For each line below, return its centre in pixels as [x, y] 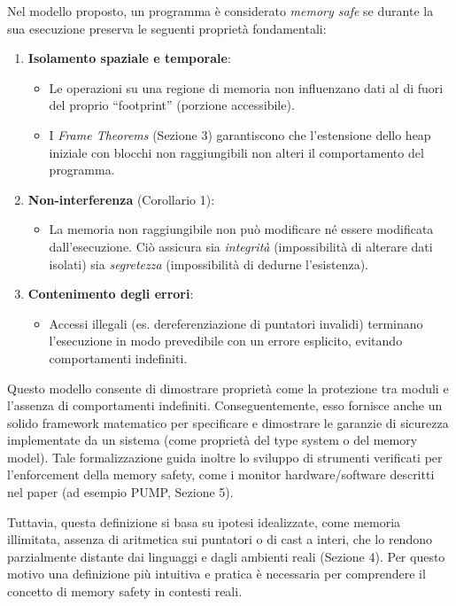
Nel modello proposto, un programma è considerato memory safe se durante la [220, 11]
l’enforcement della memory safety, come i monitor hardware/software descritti [221, 474]
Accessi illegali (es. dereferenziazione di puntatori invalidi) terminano [236, 323]
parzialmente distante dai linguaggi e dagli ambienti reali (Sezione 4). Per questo [226, 556]
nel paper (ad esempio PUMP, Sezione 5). [120, 492]
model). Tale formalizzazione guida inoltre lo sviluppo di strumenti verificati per [225, 457]
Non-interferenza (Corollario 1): [121, 199]
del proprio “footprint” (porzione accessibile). [172, 105]
